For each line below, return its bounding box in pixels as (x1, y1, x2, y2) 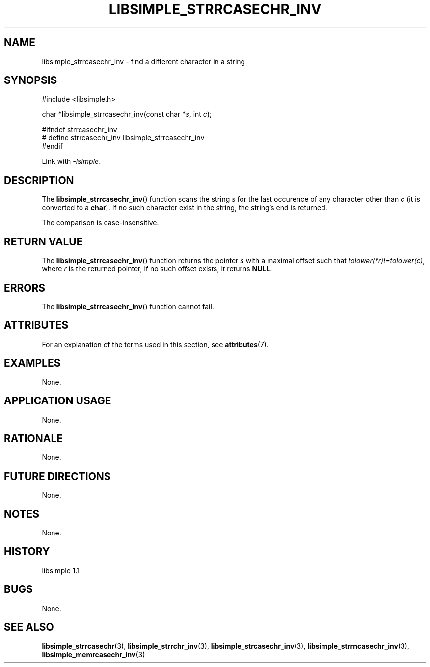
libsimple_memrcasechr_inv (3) (42, 650, 145, 659)
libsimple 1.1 (42, 566, 80, 575)
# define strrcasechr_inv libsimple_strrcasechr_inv (42, 133, 205, 142)
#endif (42, 142, 63, 151)
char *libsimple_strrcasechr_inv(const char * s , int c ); (42, 110, 212, 119)
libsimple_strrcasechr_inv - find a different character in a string (42, 57, 245, 66)
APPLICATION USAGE (4, 395, 111, 407)
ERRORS (4, 281, 46, 294)
